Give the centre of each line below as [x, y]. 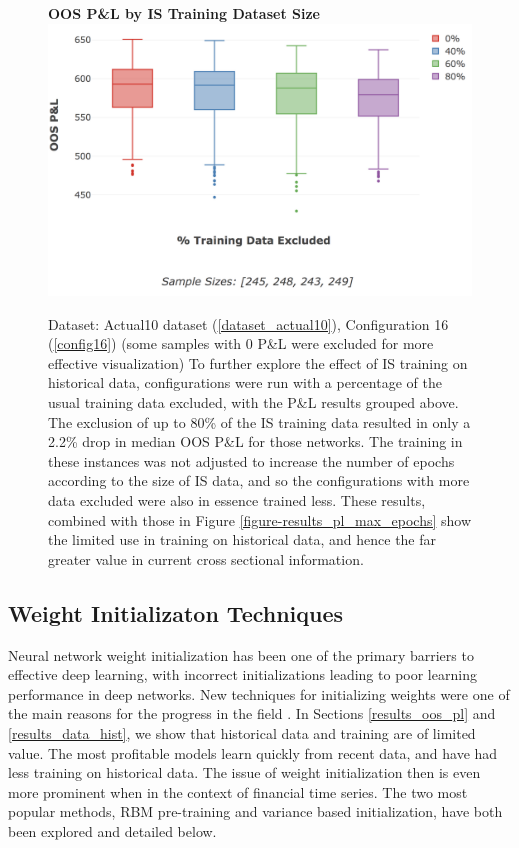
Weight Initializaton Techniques [176, 612]
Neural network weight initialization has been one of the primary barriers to [241, 654]
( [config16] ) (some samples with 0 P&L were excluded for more [241, 343]
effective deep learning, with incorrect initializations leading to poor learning [242, 674]
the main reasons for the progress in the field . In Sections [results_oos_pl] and [252, 713]
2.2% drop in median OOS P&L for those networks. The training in [255, 441]
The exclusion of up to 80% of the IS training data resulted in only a [259, 421]
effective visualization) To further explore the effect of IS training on [258, 362]
